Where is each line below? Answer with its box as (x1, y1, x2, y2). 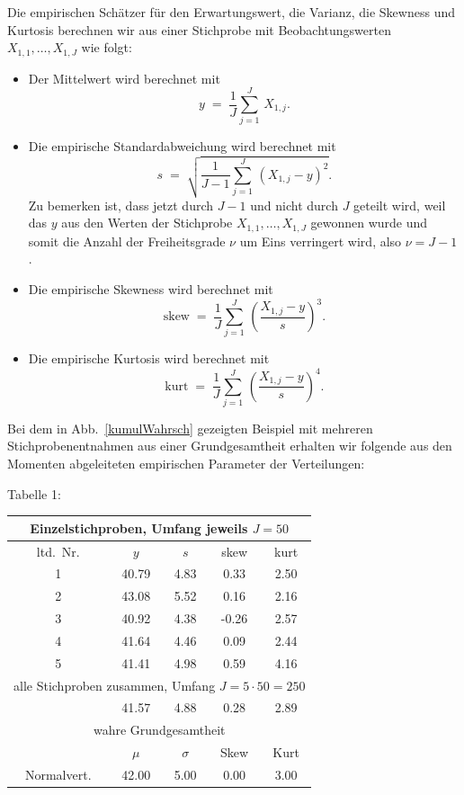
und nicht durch (250, 195, 338, 214)
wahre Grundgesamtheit (93, 720, 226, 739)
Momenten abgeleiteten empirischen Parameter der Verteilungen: (7, 454, 365, 473)
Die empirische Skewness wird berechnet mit (28, 279, 273, 298)
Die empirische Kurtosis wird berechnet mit (28, 349, 270, 368)
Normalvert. (24, 764, 92, 783)
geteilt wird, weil (353, 195, 446, 214)
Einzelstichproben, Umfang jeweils (30, 518, 248, 537)
